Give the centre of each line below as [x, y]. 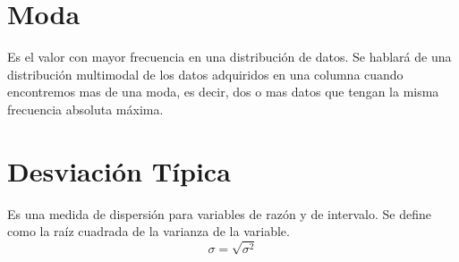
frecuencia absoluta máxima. [85, 109]
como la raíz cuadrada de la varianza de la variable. [149, 231]
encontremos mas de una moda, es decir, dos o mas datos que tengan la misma [223, 92]
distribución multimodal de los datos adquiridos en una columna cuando [205, 74]
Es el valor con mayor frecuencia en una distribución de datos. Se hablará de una [229, 57]
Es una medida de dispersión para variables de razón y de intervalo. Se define [219, 213]
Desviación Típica [119, 170]
